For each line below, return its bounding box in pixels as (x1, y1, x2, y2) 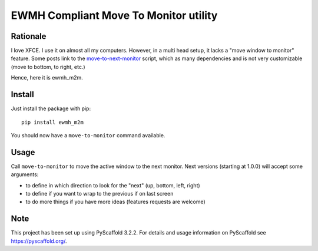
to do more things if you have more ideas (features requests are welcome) (25, 198, 206, 206)
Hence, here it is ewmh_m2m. (11, 74, 84, 81)
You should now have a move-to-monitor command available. (11, 131, 165, 138)
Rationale (11, 31, 47, 41)
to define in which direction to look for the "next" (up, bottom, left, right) (25, 181, 200, 189)
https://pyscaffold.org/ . (11, 237, 67, 245)
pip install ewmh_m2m (21, 118, 84, 125)
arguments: (11, 171, 39, 178)
